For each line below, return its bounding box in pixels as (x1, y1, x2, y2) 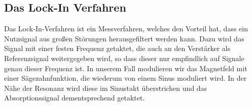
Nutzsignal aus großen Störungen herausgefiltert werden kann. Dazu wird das (4, 33, 244, 43)
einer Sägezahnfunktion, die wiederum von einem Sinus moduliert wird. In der (4, 73, 247, 83)
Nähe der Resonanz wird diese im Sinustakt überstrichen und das (4, 82, 207, 93)
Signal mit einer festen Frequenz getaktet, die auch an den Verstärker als (4, 43, 231, 54)
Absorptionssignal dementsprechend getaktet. (4, 92, 145, 103)
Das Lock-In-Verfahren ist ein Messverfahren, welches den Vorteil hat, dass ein (4, 23, 248, 34)
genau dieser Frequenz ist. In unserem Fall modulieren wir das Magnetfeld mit (4, 63, 247, 73)
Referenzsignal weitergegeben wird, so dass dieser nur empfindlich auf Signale (4, 52, 244, 63)
